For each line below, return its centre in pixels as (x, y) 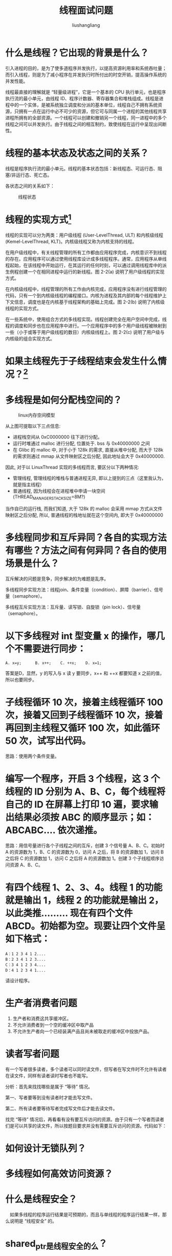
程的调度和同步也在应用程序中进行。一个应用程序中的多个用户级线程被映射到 (86, 326)
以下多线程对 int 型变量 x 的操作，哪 (81, 636)
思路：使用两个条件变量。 (32, 756)
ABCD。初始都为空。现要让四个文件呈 (85, 926)
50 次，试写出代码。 (48, 741)
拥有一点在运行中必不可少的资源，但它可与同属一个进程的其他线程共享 (93, 111)
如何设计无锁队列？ (46, 1148)
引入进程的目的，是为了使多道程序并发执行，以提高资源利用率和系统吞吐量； (86, 68)
